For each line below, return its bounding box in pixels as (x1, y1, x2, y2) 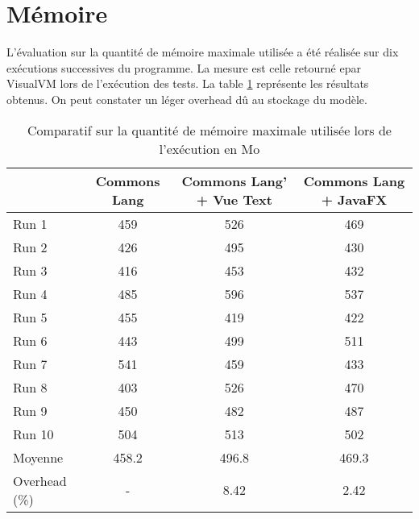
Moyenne (13, 447, 64, 467)
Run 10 (13, 424, 54, 443)
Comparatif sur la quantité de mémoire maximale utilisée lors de (27, 120, 392, 139)
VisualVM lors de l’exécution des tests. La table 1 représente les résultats (6, 75, 369, 92)
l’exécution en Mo (159, 139, 260, 158)
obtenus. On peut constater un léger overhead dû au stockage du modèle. (6, 90, 367, 107)
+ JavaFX (321, 189, 388, 209)
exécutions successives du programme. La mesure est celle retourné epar (6, 59, 361, 76)
